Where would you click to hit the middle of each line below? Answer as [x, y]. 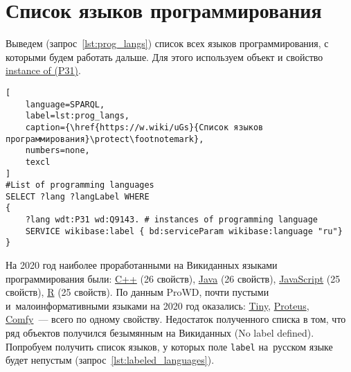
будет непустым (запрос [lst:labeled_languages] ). [110, 360]
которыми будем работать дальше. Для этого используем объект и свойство [164, 56]
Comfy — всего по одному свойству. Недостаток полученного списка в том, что [176, 319]
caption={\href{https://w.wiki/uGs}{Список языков [144, 127]
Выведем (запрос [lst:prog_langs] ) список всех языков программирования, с [167, 43]
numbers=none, [57, 151]
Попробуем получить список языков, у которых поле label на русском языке [169, 346]
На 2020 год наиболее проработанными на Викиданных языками [142, 265]
